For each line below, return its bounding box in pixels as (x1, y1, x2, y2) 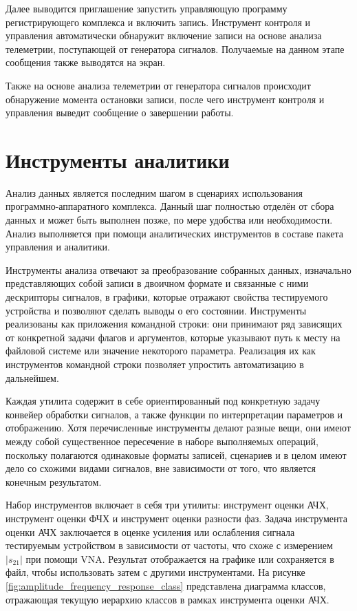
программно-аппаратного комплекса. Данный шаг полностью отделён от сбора (6, 199, 334, 213)
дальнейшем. (6, 370, 59, 385)
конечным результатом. (6, 474, 102, 489)
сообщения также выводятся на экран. (6, 55, 166, 69)
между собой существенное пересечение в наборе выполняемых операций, (6, 433, 318, 448)
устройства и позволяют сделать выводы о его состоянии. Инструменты (6, 303, 307, 317)
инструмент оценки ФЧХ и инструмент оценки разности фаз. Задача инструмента (6, 511, 347, 525)
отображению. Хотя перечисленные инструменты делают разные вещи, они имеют (6, 420, 351, 435)
